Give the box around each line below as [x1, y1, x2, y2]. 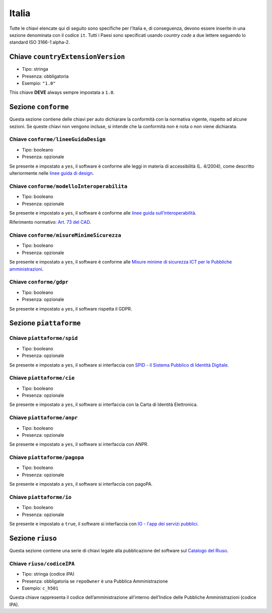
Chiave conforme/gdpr [9, 278, 69, 285]
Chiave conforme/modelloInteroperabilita [9, 182, 128, 189]
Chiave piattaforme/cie [9, 374, 75, 381]
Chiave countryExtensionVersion [9, 53, 125, 61]
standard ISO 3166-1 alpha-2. [9, 39, 70, 45]
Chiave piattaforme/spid [9, 335, 78, 342]
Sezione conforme [9, 103, 69, 111]
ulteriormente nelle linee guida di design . [9, 170, 94, 176]
